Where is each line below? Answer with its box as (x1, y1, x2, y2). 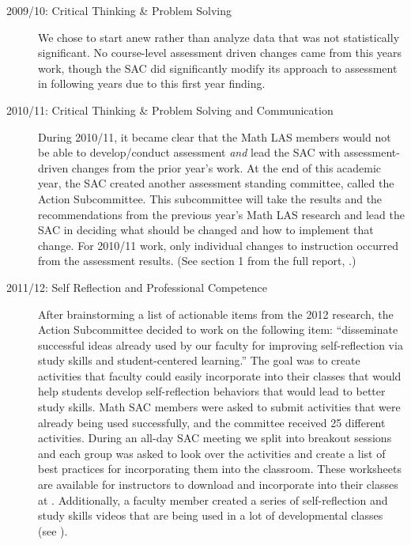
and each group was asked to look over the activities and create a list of (38, 445, 386, 461)
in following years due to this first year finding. (38, 75, 266, 92)
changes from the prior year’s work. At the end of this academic (71, 159, 382, 176)
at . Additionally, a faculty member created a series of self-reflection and (38, 491, 388, 508)
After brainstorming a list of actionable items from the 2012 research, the (38, 305, 394, 322)
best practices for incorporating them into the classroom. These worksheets (38, 460, 402, 477)
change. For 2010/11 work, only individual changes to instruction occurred (38, 237, 398, 253)
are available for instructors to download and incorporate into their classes (38, 476, 398, 493)
